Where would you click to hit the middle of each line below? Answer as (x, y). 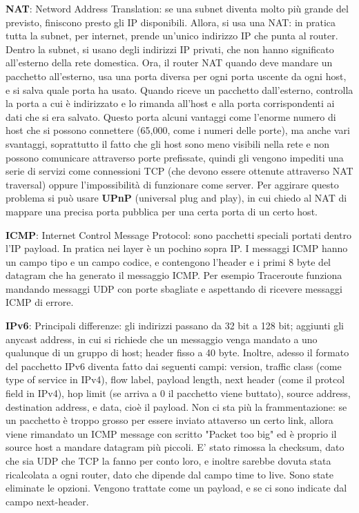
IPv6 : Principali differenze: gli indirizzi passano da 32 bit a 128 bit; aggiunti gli (175, 326)
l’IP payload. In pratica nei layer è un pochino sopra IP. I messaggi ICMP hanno (177, 248)
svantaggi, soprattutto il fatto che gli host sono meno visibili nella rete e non (168, 143)
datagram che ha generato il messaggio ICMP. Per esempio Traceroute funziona (174, 275)
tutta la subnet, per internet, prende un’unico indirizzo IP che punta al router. (172, 36)
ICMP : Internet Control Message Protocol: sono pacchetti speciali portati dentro (178, 234)
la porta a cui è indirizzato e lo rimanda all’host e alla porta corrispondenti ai (170, 103)
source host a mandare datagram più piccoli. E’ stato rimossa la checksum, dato (175, 447)
